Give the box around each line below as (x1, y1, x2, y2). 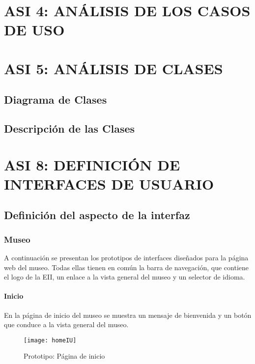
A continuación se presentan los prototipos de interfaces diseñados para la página (4, 252, 249, 263)
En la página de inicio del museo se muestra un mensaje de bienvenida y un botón (4, 309, 252, 320)
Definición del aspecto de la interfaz (4, 207, 190, 223)
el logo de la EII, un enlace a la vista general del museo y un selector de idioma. (4, 272, 245, 282)
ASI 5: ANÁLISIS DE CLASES (4, 58, 223, 78)
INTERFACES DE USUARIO (4, 173, 214, 194)
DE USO (4, 20, 65, 40)
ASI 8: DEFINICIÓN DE (4, 154, 180, 174)
